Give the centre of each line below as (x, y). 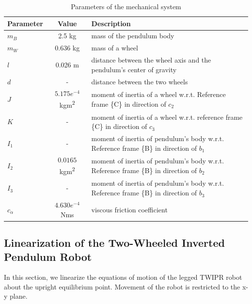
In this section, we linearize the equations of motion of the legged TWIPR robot (123, 277)
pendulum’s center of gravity (134, 69)
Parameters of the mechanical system (126, 6)
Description (111, 23)
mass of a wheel (115, 48)
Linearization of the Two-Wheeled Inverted (114, 242)
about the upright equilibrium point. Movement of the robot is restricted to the (122, 286)
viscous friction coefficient (129, 209)
